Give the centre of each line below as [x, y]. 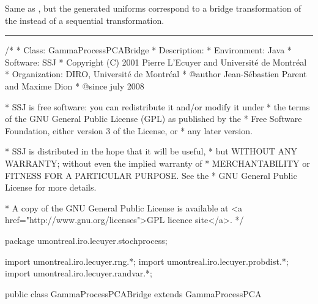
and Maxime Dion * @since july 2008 [75, 85]
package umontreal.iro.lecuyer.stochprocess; [86, 240]
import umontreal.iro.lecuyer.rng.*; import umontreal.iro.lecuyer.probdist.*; [147, 261]
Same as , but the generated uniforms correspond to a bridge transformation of [153, 8]
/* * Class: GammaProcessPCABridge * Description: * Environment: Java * [148, 50]
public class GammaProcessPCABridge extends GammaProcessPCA [133, 293]
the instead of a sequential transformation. [85, 20]
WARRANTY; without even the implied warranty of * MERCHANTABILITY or [157, 163]
